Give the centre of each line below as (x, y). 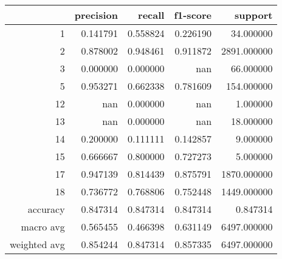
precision (96, 15)
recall (151, 15)
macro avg (43, 227)
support (254, 15)
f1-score (193, 15)
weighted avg (37, 244)
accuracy (46, 209)
